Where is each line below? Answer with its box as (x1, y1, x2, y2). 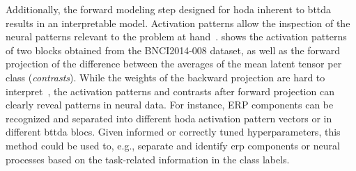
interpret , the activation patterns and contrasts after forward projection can (6, 83, 334, 98)
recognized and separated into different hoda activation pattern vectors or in (6, 111, 332, 125)
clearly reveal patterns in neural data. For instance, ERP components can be (6, 97, 334, 112)
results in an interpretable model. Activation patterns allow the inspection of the (6, 15, 350, 30)
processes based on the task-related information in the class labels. (6, 152, 290, 166)
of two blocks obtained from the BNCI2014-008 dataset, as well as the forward (6, 42, 341, 57)
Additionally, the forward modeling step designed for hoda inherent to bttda (6, 2, 332, 16)
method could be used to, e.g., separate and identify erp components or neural (6, 138, 340, 152)
